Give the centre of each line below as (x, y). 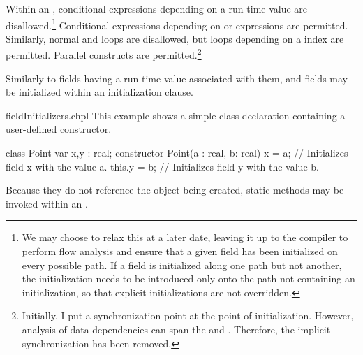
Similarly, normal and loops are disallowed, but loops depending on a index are (175, 38)
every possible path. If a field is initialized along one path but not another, (182, 265)
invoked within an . (47, 203)
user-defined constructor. (59, 129)
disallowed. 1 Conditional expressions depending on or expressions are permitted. (177, 24)
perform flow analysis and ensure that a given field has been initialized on (180, 251)
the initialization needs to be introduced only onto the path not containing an (188, 278)
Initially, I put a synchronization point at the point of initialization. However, (188, 316)
